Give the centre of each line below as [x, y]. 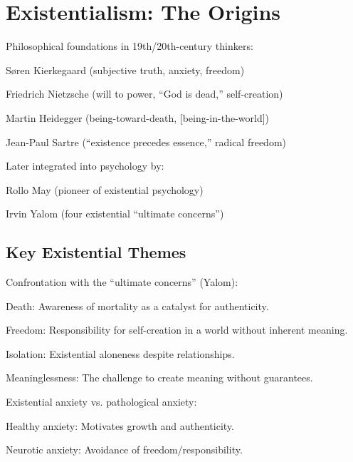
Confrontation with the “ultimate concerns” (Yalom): [122, 282]
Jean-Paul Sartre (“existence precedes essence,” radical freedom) [146, 142]
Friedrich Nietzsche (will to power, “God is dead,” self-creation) [144, 94]
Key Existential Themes [96, 252]
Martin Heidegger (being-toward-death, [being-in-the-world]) [138, 117]
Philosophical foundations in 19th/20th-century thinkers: [130, 46]
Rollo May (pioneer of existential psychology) [105, 189]
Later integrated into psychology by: [85, 166]
